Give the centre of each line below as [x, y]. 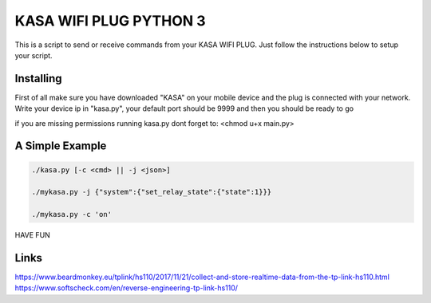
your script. [34, 55]
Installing [39, 79]
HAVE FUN [33, 235]
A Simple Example [61, 146]
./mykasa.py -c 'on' [71, 214]
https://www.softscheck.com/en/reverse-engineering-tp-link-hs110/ [127, 288]
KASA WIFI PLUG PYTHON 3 [111, 21]
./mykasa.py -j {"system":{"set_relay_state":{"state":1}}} [152, 192]
